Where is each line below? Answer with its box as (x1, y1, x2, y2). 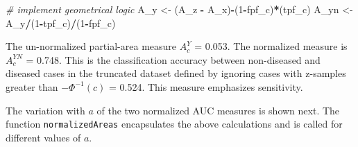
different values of (6, 130, 81, 144)
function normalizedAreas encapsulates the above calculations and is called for (6, 116, 343, 131)
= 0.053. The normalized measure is (194, 39, 348, 53)
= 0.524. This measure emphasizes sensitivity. (108, 79, 303, 94)
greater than (6, 79, 58, 94)
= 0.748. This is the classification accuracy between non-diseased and (26, 52, 321, 67)
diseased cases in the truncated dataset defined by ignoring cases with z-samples (6, 66, 346, 80)
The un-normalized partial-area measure (6, 39, 177, 53)
